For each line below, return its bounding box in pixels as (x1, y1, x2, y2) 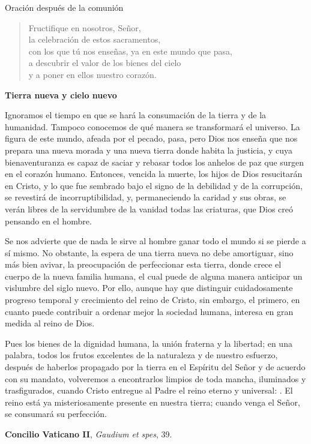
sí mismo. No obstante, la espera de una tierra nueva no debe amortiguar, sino (5, 246, 294, 259)
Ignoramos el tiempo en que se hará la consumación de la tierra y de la (5, 109, 267, 121)
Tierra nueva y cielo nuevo (5, 88, 117, 101)
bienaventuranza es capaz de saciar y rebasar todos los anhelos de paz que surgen (5, 155, 304, 168)
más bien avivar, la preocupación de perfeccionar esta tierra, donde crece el (5, 258, 282, 271)
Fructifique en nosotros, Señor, (28, 21, 141, 34)
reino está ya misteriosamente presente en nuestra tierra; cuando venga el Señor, (5, 395, 300, 408)
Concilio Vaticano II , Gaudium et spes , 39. (5, 428, 172, 440)
